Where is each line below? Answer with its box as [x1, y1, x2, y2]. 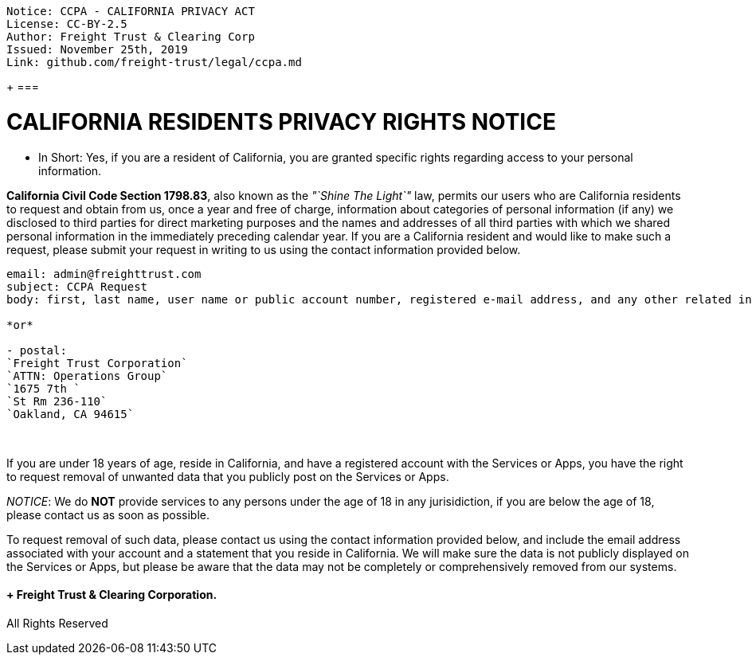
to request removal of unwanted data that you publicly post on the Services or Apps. [6, 469, 449, 483]
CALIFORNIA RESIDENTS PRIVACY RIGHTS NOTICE [6, 108, 556, 135]
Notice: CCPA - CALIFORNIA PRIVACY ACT [6, 5, 255, 18]
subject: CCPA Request [6, 280, 148, 293]
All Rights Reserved [6, 616, 108, 630]
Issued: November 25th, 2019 [6, 43, 188, 56]
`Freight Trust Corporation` [6, 356, 188, 370]
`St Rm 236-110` [6, 394, 108, 408]
